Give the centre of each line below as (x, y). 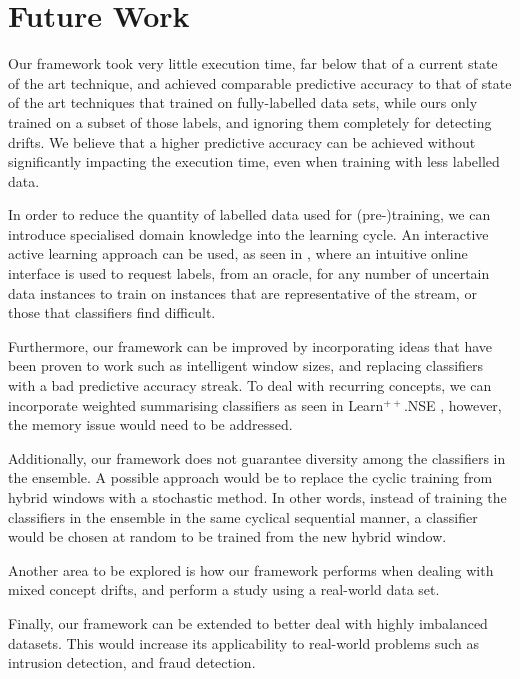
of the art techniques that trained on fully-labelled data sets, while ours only (243, 102)
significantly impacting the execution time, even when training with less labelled (254, 161)
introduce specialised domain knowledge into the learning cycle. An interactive (248, 233)
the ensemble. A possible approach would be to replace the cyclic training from (250, 477)
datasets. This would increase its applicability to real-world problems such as (243, 642)
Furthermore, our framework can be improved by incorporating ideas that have (250, 345)
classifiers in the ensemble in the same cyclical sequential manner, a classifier (243, 516)
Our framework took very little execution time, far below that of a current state (253, 63)
